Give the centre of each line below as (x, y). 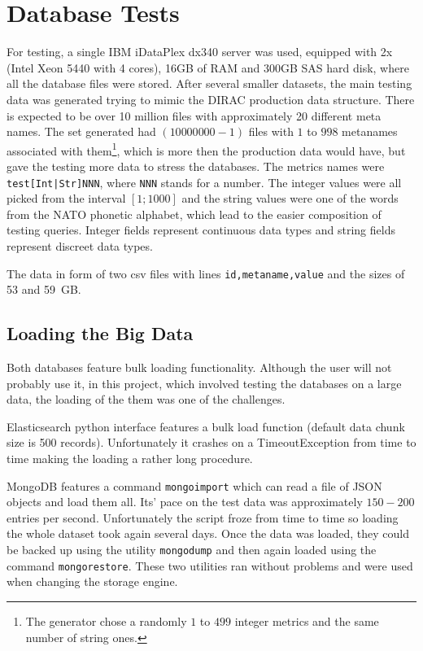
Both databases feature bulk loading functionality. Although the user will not (199, 367)
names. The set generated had (81, 131)
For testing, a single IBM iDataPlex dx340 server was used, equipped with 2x (200, 52)
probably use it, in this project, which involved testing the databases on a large (204, 383)
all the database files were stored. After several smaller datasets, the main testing (209, 83)
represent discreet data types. (80, 245)
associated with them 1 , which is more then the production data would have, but (206, 149)
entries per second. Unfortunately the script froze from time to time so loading (203, 517)
